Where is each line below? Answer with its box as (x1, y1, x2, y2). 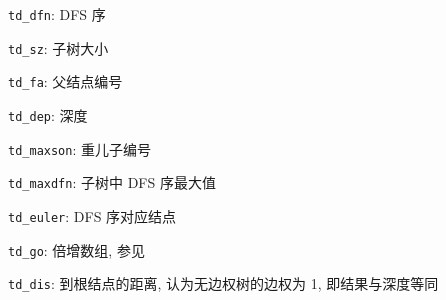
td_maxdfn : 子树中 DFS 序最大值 (8, 172, 216, 193)
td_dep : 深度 (8, 104, 88, 125)
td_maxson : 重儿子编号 (8, 138, 151, 159)
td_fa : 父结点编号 (8, 71, 123, 92)
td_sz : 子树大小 (8, 37, 109, 58)
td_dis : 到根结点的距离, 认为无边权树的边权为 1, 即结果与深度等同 (8, 273, 439, 294)
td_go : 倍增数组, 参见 (8, 239, 145, 260)
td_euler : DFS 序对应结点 (8, 205, 177, 226)
